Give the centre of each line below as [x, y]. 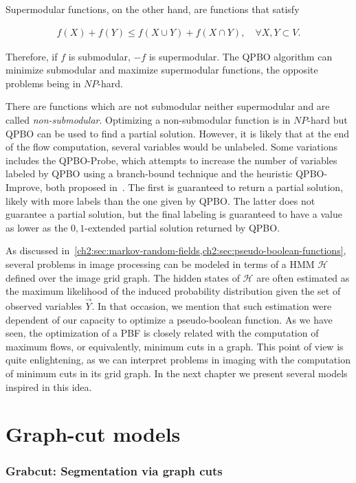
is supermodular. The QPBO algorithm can [241, 56]
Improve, [24, 187]
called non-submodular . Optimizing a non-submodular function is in [148, 120]
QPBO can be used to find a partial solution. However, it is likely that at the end [178, 133]
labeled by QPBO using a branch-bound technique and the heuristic [149, 173]
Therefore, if [32, 56]
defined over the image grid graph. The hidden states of [123, 277]
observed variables [44, 305]
